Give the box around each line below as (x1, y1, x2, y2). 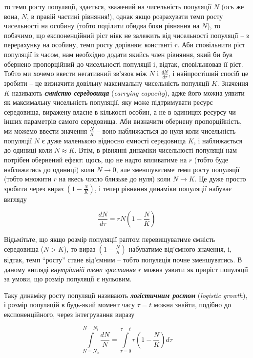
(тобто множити (4, 174, 51, 184)
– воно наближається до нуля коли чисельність (96, 125, 236, 136)
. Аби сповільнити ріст (177, 40, 245, 50)
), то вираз (63, 243, 96, 254)
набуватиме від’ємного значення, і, (128, 243, 232, 254)
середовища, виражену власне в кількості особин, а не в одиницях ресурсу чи (4, 106, 236, 117)
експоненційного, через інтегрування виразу (4, 309, 135, 319)
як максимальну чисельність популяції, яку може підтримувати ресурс (4, 97, 213, 107)
